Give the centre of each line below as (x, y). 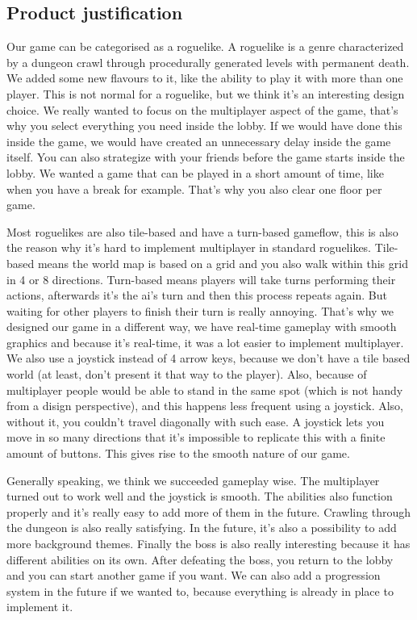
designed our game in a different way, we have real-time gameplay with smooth (202, 327)
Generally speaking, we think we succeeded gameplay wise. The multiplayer (193, 480)
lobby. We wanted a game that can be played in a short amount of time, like (195, 172)
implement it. (40, 607)
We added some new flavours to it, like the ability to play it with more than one (205, 78)
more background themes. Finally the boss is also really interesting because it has (208, 544)
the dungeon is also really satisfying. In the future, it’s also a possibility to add (202, 528)
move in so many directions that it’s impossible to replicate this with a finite (196, 437)
